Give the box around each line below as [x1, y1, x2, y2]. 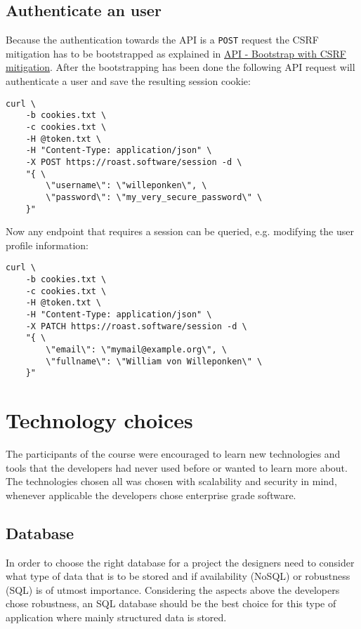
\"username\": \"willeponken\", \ [46, 180, 207, 191]
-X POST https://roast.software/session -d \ [25, 157, 242, 167]
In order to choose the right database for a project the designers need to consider [6, 555, 355, 569]
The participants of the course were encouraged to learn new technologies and [6, 446, 341, 461]
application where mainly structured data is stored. [6, 610, 227, 625]
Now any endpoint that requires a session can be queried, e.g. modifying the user [6, 224, 354, 239]
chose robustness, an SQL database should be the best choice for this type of [6, 596, 336, 611]
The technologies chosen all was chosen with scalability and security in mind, [6, 474, 337, 489]
